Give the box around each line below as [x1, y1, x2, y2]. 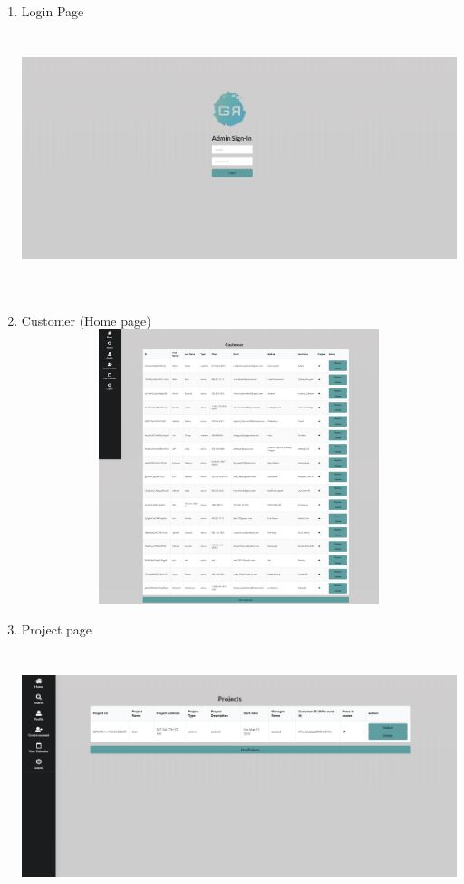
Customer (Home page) [21, 310, 151, 329]
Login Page [21, 2, 84, 20]
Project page [21, 620, 92, 639]
